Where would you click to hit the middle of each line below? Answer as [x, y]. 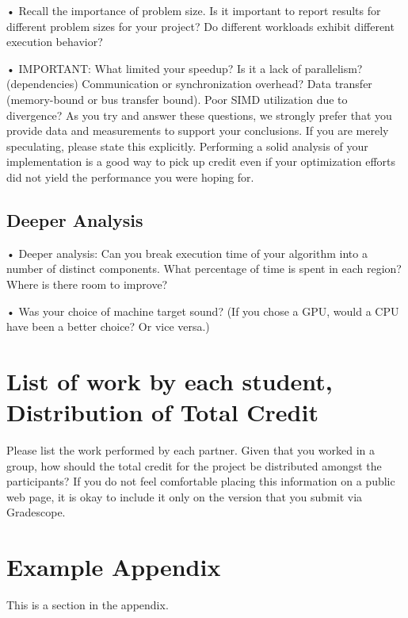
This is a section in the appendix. [88, 605]
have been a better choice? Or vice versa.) [108, 326]
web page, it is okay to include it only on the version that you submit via [185, 496]
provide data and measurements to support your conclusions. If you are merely [198, 131]
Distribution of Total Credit [162, 412]
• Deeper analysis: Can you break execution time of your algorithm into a [187, 253]
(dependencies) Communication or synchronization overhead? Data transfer [189, 84]
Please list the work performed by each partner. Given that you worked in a [191, 450]
